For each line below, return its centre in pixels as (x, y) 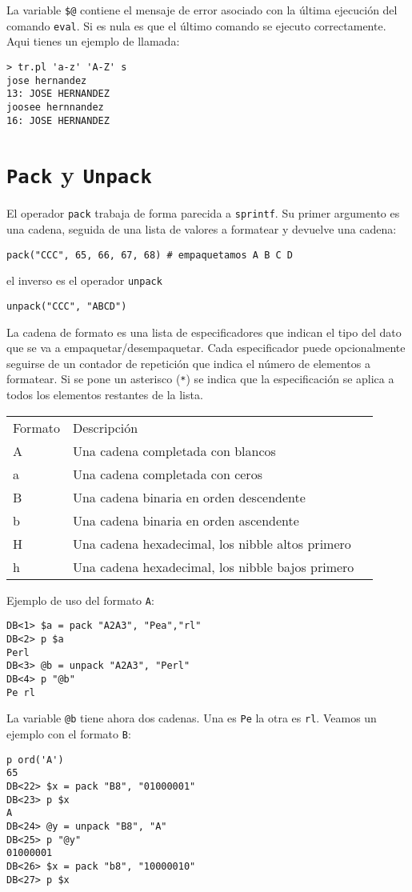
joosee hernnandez (55, 107)
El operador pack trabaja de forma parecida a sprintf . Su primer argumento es (203, 213)
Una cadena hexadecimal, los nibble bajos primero (213, 566)
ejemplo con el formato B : (69, 733)
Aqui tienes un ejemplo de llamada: (93, 41)
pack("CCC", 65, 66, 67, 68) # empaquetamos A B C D (150, 255)
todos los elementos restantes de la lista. (105, 395)
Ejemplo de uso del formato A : (80, 600)
